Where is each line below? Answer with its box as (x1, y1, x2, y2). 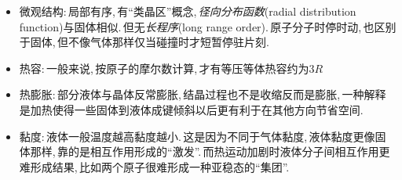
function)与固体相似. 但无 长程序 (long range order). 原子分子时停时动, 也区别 (19, 18, 397, 34)
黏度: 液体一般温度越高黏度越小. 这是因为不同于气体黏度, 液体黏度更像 (19, 128, 375, 144)
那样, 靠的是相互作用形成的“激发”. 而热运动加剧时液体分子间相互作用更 (30, 143, 390, 160)
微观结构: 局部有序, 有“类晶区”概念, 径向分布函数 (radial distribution (19, 3, 356, 19)
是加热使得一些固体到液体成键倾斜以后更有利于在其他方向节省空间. (19, 101, 364, 117)
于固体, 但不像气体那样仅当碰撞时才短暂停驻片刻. (19, 34, 269, 50)
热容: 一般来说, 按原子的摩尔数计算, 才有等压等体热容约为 (19, 59, 309, 76)
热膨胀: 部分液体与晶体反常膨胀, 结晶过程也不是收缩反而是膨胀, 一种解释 (19, 86, 386, 103)
